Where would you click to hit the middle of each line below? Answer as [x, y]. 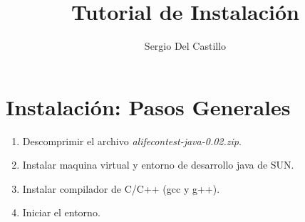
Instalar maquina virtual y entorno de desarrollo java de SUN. [158, 165]
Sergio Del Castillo [185, 46]
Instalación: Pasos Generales [148, 106]
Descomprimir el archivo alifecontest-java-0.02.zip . [132, 141]
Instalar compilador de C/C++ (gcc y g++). [121, 188]
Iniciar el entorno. [61, 212]
